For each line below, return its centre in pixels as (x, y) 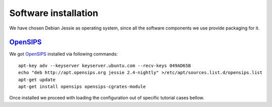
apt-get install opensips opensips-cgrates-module (82, 87)
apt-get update (37, 79)
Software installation (54, 13)
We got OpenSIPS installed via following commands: (63, 54)
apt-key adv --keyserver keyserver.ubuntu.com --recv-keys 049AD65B (105, 65)
